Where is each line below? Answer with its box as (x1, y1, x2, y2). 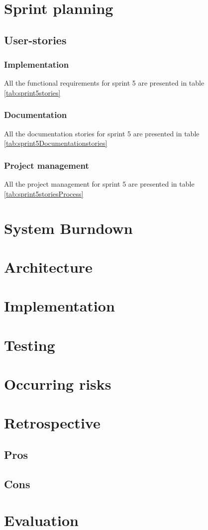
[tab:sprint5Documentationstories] (4, 138, 107, 148)
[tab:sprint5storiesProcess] (4, 188, 84, 199)
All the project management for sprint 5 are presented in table (4, 179, 195, 189)
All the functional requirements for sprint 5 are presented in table (4, 78, 205, 88)
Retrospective (4, 413, 101, 433)
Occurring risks (4, 374, 111, 394)
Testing (4, 334, 55, 355)
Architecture (4, 256, 93, 277)
